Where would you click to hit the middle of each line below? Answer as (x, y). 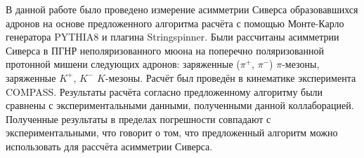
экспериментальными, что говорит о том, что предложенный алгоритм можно (172, 132)
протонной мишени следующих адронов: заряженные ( (123, 64)
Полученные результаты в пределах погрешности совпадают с (138, 118)
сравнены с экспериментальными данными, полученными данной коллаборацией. (180, 105)
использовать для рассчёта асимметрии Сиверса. (109, 146)
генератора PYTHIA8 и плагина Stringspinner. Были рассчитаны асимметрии (173, 37)
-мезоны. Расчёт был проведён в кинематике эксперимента (230, 77)
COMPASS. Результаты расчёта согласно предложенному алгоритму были (164, 91)
